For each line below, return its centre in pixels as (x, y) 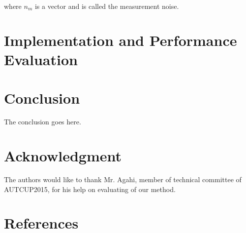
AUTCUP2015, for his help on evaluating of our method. (90, 189)
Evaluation (41, 59)
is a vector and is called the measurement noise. (107, 6)
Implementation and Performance (121, 40)
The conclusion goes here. (43, 122)
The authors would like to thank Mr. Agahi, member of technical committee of (123, 179)
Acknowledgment (63, 156)
